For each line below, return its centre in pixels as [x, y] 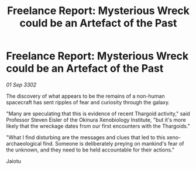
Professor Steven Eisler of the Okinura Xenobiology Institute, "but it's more [96, 120]
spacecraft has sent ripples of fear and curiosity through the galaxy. [88, 102]
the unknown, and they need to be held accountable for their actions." [90, 150]
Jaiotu [14, 161]
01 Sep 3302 [21, 84]
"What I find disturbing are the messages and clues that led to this [86, 137]
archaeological [24, 143]
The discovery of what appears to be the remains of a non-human [85, 96]
